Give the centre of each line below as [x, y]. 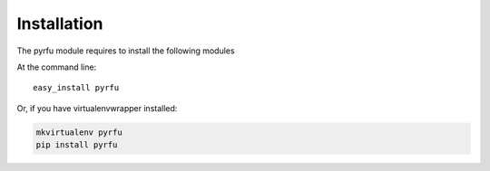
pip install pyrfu [77, 145]
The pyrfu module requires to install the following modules [126, 51]
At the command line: [57, 67]
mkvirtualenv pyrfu [79, 132]
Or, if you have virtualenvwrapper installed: [97, 108]
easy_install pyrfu [76, 88]
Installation [60, 24]
